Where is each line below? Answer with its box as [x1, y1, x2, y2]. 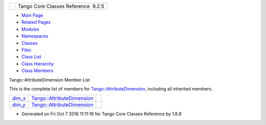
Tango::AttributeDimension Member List [9, 77, 90, 83]
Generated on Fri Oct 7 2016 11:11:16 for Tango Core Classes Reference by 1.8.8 [21, 111, 182, 117]
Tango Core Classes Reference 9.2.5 [18, 3, 104, 9]
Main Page [21, 12, 43, 18]
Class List [21, 54, 41, 60]
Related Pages [21, 19, 51, 25]
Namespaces [21, 33, 49, 39]
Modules [21, 26, 39, 32]
